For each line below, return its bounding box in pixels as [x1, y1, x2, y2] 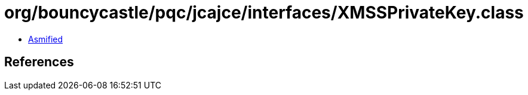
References [4, 54, 74, 70]
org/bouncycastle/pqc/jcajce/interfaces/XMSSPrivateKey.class [4, 2, 524, 23]
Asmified [28, 33, 63, 44]
